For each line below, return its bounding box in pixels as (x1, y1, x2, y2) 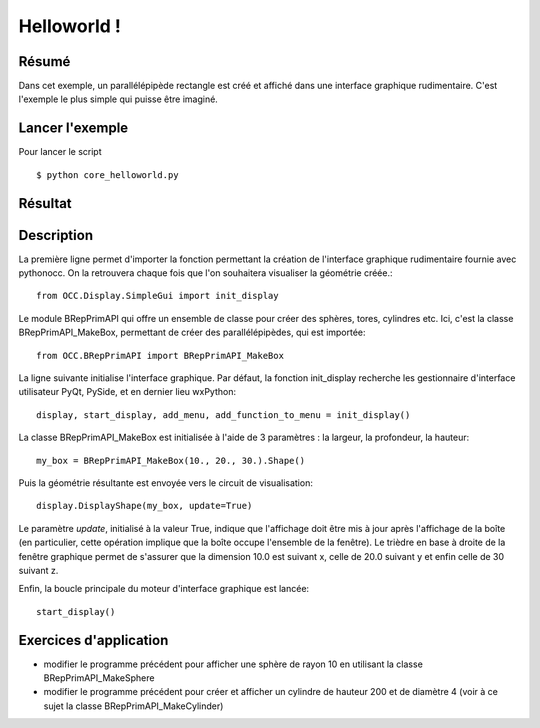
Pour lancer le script (18, 146, 102, 158)
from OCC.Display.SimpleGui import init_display (36, 290, 279, 302)
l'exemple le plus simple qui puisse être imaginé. (18, 93, 219, 105)
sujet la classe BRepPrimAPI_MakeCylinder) (43, 700, 224, 712)
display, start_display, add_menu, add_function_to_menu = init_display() (36, 409, 411, 420)
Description (18, 226, 94, 244)
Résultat (18, 195, 72, 212)
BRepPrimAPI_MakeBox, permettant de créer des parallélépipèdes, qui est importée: (18, 326, 366, 339)
